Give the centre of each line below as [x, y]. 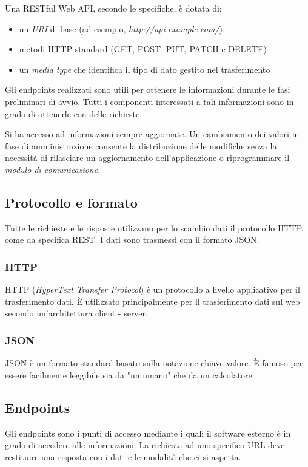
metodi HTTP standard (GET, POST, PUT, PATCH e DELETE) [143, 49]
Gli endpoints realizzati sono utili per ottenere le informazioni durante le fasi [148, 90]
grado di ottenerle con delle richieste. [74, 113]
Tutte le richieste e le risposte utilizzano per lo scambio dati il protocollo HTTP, [154, 227]
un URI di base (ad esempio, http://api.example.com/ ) [121, 28]
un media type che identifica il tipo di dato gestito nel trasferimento [145, 69]
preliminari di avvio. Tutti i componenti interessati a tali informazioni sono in [149, 101]
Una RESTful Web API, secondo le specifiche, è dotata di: [113, 8]
